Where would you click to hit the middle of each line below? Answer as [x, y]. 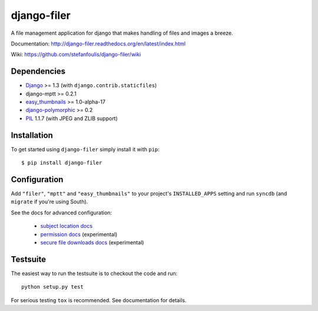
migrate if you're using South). [49, 202]
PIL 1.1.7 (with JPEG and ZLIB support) [72, 118]
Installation [32, 135]
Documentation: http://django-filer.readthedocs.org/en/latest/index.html [98, 44]
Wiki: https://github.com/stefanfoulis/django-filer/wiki [76, 54]
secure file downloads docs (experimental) [92, 242]
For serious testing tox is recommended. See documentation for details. [99, 300]
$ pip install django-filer [62, 163]
